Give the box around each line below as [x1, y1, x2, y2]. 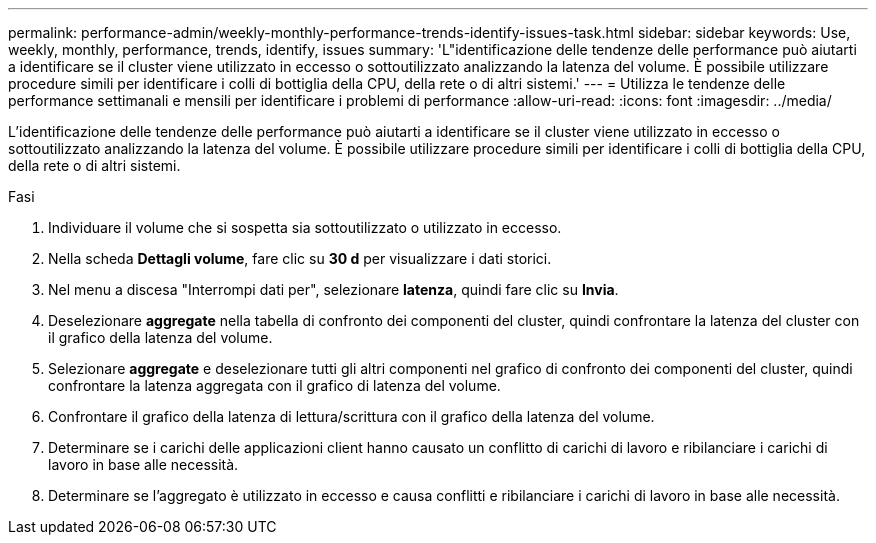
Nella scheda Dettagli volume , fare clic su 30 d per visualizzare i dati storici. [48, 250, 552, 267]
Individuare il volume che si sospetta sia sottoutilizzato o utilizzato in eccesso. [48, 219, 562, 236]
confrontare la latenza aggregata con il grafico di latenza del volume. [48, 377, 501, 394]
